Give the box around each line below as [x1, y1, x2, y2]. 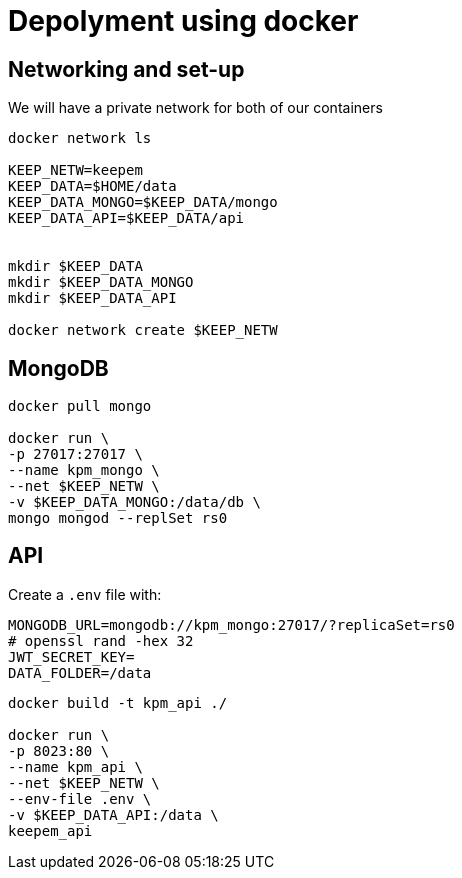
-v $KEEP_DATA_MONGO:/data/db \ [8, 494, 261, 511]
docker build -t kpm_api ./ [8, 694, 228, 711]
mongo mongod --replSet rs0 [8, 510, 228, 527]
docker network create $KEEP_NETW [8, 322, 278, 339]
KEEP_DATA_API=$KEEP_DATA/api [8, 210, 245, 227]
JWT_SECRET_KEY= [8, 648, 135, 665]
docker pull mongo [8, 398, 152, 415]
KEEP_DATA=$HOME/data [8, 178, 177, 195]
